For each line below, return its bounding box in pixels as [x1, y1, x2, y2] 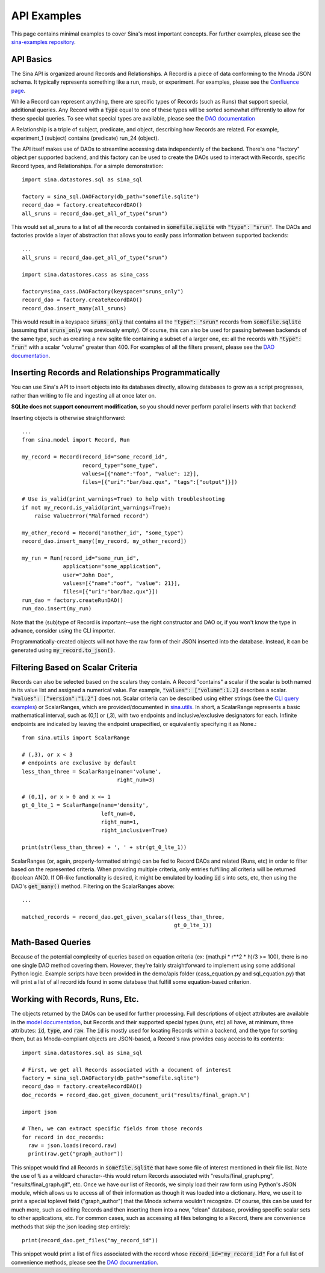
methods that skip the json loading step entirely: [11, 1223, 131, 1230]
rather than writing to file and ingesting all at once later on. [11, 392, 156, 399]
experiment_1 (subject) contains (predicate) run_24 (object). [11, 134, 159, 142]
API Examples [11, 9, 82, 22]
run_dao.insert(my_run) [22, 605, 92, 612]
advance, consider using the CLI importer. [11, 627, 116, 634]
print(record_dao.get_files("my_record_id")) [22, 1237, 159, 1243]
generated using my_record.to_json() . [11, 646, 116, 654]
